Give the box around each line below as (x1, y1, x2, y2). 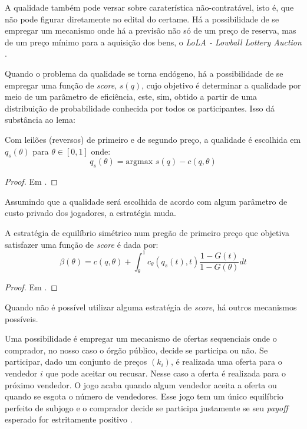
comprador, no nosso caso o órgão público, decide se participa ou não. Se (5, 343, 268, 356)
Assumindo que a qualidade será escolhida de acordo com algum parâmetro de (5, 195, 288, 207)
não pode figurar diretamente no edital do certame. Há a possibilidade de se (5, 12, 279, 25)
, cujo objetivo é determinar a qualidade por (141, 78, 301, 91)
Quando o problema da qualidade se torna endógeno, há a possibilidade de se (5, 67, 283, 79)
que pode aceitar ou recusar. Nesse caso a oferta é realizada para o (45, 366, 286, 379)
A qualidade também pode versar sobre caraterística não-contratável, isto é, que (5, 1, 294, 13)
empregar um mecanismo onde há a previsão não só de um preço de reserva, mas (5, 24, 296, 37)
